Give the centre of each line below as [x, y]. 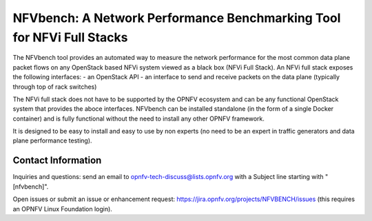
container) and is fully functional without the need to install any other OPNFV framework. [139, 118]
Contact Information [57, 161]
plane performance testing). [52, 140]
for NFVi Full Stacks [70, 37]
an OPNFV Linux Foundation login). [63, 209]
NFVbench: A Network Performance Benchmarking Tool [177, 18]
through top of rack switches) [55, 87]
